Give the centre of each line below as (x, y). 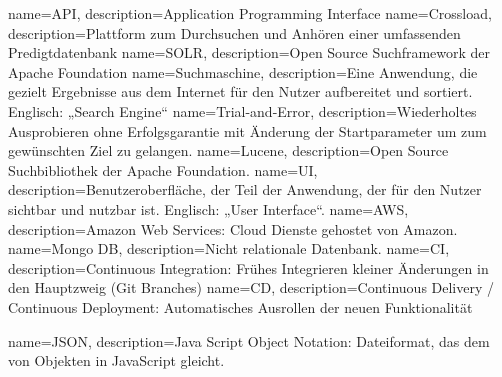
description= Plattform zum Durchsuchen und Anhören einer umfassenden (234, 32)
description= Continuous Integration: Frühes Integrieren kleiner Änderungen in (248, 267)
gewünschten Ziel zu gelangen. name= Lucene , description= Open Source (228, 150)
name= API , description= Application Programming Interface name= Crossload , (250, 13)
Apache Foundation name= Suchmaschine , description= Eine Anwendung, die (243, 71)
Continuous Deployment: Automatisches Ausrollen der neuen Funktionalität (240, 306)
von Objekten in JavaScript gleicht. (116, 360)
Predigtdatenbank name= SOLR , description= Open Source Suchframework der (249, 52)
